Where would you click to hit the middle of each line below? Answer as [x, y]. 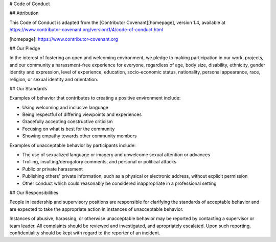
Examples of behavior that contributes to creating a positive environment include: [95, 98]
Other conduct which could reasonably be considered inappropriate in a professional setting [119, 183]
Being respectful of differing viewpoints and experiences [82, 114]
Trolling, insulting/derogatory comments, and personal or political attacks [99, 162]
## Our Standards [28, 88]
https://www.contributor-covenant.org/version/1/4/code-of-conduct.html [86, 30]
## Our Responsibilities [34, 192]
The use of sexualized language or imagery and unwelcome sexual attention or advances [116, 155]
